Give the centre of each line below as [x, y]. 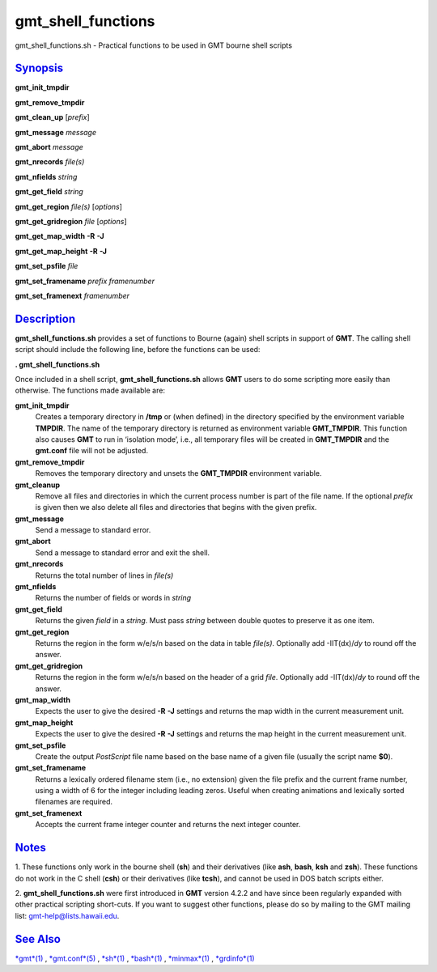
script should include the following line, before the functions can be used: [138, 350]
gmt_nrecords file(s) [50, 162]
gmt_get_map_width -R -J [59, 236]
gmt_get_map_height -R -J [61, 251]
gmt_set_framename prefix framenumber [85, 281]
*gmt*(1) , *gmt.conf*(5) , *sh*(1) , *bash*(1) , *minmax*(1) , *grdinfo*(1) [135, 958]
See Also [38, 939]
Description [45, 318]
